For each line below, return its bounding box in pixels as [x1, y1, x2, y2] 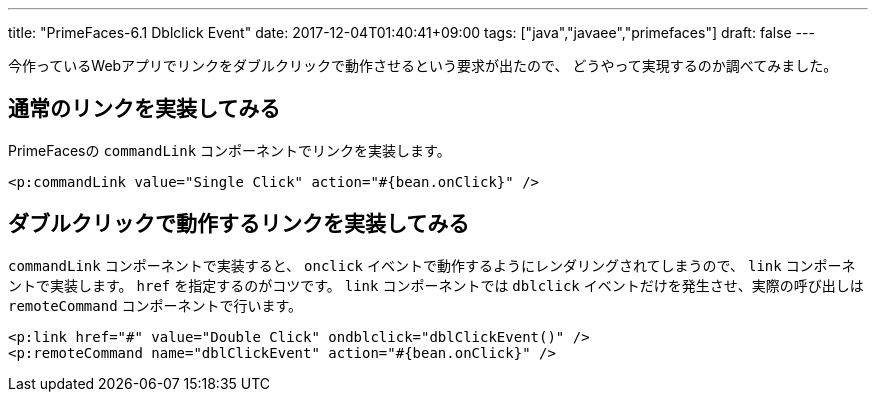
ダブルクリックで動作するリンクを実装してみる [8, 211, 470, 237]
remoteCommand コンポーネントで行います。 [8, 296, 303, 314]
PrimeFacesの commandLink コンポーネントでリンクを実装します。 [8, 141, 451, 159]
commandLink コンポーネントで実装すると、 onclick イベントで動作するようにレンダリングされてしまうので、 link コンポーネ [8, 256, 856, 274]
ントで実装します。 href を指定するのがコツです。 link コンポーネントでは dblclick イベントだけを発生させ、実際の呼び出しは [8, 276, 864, 294]
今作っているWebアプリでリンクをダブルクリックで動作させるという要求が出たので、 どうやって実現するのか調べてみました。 [8, 57, 838, 74]
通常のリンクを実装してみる [8, 96, 281, 122]
